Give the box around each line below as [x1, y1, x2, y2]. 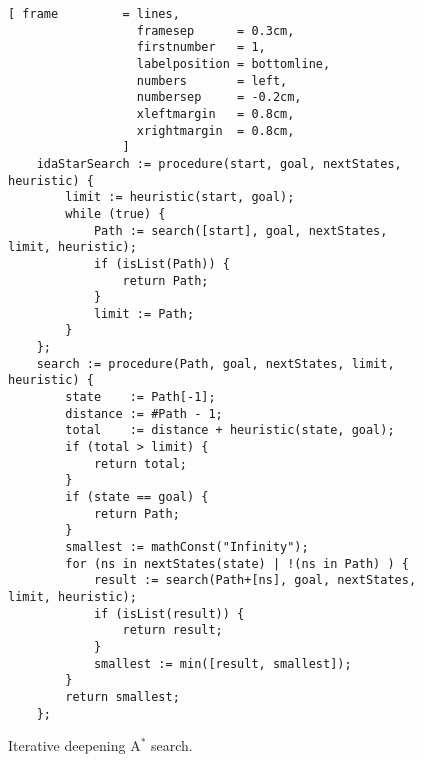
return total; [93, 456, 187, 471]
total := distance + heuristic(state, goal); [65, 423, 395, 438]
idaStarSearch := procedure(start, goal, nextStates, [36, 156, 402, 171]
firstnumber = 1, [136, 40, 266, 55]
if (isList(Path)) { [93, 256, 230, 271]
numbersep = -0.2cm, [136, 90, 302, 105]
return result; [122, 623, 223, 638]
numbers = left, [136, 73, 288, 88]
